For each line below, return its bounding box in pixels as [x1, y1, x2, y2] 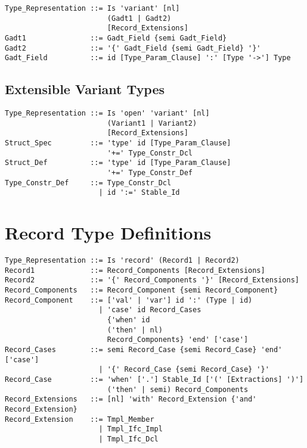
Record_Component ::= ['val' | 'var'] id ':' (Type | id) [5, 295, 253, 304]
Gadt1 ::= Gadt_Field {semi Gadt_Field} [5, 33, 227, 42]
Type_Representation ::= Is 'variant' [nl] [5, 4, 180, 13]
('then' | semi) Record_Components [107, 385, 249, 394]
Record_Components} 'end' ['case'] [107, 335, 249, 344]
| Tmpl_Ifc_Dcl [98, 434, 159, 443]
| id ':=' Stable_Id [98, 188, 180, 197]
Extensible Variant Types [5, 80, 165, 98]
